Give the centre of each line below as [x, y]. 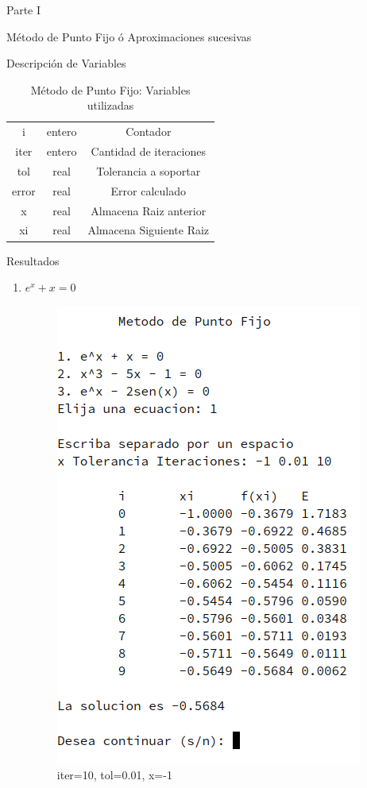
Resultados [33, 260]
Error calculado [148, 190]
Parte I [24, 10]
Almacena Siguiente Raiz [149, 230]
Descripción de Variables [66, 63]
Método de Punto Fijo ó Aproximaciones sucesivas [129, 36]
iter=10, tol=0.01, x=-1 [114, 775]
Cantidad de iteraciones [148, 151]
